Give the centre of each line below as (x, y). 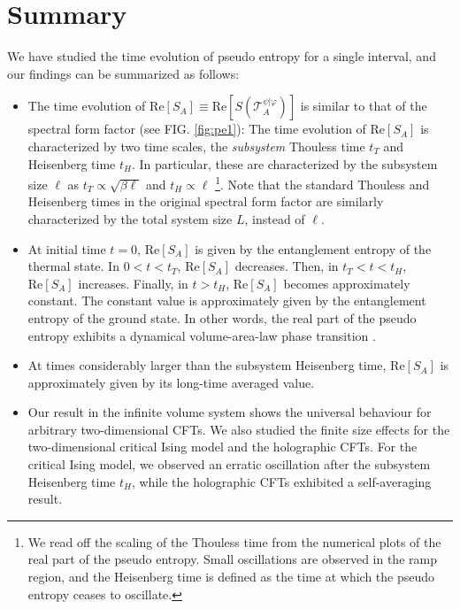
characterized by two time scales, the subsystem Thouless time (196, 146)
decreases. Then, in (287, 266)
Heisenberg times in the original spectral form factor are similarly (206, 201)
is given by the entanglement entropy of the (313, 248)
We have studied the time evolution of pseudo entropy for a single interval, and (222, 56)
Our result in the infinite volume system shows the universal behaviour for (230, 412)
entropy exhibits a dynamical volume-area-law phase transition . (202, 335)
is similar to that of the (364, 106)
